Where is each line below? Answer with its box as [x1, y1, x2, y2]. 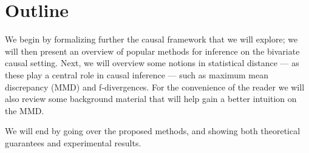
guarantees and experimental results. [5, 136, 141, 149]
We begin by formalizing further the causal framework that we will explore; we [5, 33, 298, 46]
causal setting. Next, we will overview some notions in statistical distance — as [5, 56, 299, 69]
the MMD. [5, 104, 44, 117]
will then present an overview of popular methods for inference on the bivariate [5, 44, 300, 57]
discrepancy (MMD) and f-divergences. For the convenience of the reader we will [5, 80, 305, 93]
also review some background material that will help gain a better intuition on [5, 92, 297, 105]
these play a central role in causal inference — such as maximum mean [5, 68, 268, 81]
